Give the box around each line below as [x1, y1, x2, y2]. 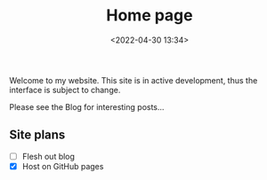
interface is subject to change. [9, 84, 121, 95]
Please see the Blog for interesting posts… [9, 101, 165, 112]
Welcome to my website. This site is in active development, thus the [9, 74, 258, 85]
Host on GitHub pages [21, 160, 104, 171]
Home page [106, 5, 193, 26]
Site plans [9, 128, 66, 143]
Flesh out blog [21, 151, 76, 161]
